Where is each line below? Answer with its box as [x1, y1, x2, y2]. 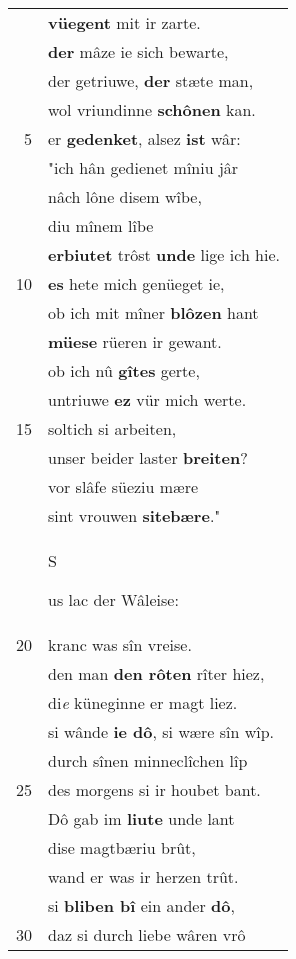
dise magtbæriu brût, [48, 836, 196, 859]
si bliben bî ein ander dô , [48, 894, 235, 917]
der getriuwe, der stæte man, [48, 69, 254, 92]
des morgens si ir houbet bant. [48, 778, 261, 801]
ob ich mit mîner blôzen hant [48, 301, 259, 324]
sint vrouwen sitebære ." [48, 504, 221, 527]
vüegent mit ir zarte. [48, 11, 201, 34]
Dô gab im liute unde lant [48, 807, 235, 830]
